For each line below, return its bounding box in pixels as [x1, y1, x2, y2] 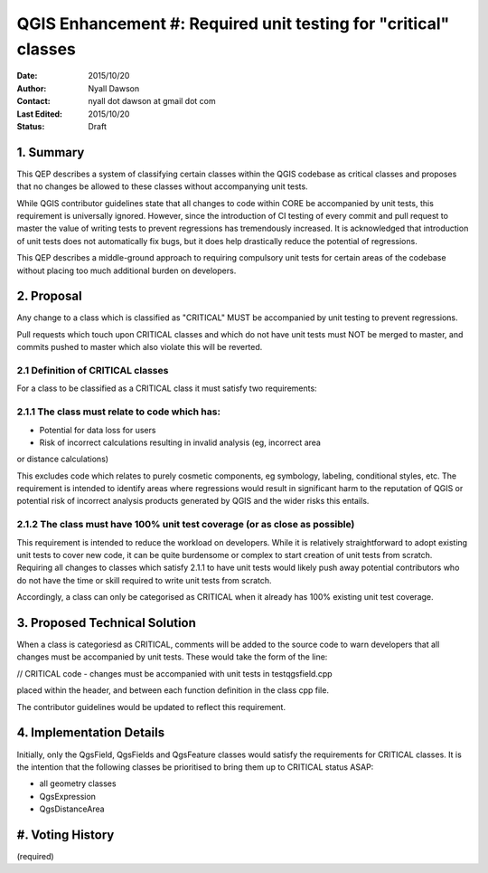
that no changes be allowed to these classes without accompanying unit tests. [16, 181, 308, 192]
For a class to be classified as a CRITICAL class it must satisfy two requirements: [16, 383, 317, 394]
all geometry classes [39, 778, 117, 789]
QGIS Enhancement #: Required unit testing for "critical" [16, 14, 450, 33]
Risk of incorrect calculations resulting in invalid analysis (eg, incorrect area [39, 437, 321, 448]
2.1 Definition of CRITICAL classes [16, 365, 169, 376]
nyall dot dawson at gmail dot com [88, 96, 216, 107]
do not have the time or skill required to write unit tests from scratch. [16, 574, 272, 585]
